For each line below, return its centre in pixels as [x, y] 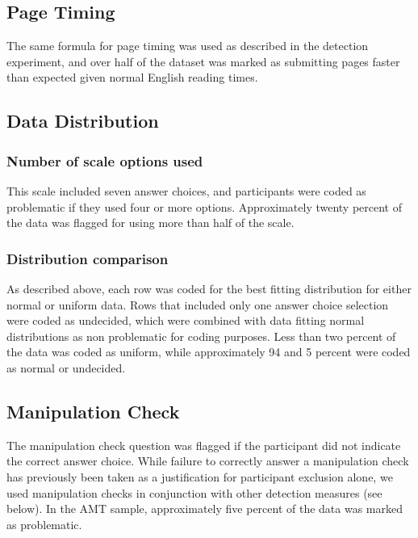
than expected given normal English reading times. [132, 77]
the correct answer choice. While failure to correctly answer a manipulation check [208, 461]
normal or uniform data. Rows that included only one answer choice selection [198, 304]
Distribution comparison [88, 258]
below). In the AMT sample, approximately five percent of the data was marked [205, 509]
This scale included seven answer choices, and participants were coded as [186, 190]
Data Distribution [83, 121]
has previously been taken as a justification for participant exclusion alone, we [200, 476]
